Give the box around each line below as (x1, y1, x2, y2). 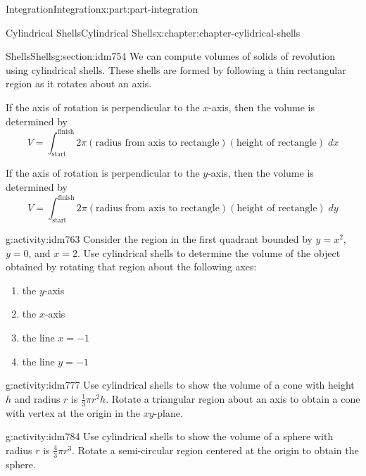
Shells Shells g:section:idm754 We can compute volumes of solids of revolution (6, 49, 335, 63)
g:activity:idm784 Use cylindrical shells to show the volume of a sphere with (6, 429, 334, 444)
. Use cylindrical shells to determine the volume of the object (77, 245, 341, 260)
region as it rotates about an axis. (6, 76, 152, 91)
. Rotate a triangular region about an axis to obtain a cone (106, 391, 360, 406)
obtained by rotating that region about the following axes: (6, 259, 257, 274)
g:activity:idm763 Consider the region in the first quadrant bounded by (6, 231, 313, 246)
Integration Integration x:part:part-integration (6, 1, 198, 15)
